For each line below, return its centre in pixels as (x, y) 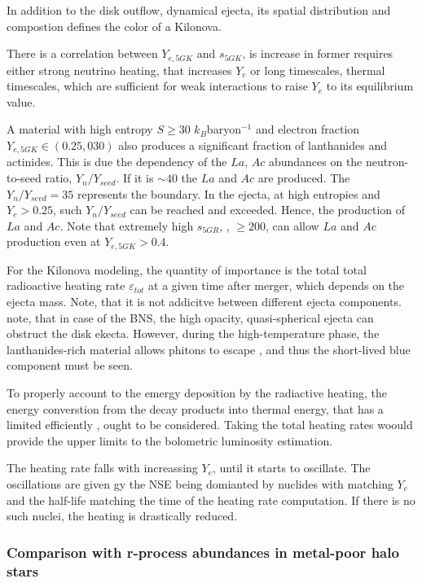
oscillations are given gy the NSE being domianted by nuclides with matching (200, 484)
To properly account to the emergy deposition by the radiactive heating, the (197, 393)
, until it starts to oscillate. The (291, 468)
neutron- (387, 162)
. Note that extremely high (127, 225)
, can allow (292, 225)
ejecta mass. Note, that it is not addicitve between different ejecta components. (204, 302)
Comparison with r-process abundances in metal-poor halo (203, 552)
